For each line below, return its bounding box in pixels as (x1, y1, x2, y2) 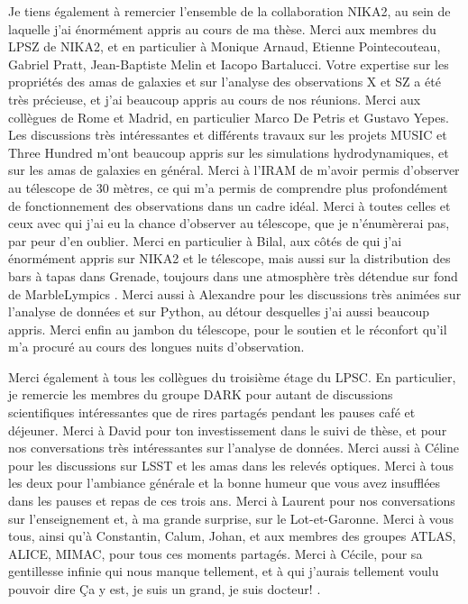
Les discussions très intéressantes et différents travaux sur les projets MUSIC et (8, 125, 447, 144)
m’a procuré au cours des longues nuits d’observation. (8, 337, 305, 356)
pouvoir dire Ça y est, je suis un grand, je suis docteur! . (8, 580, 321, 598)
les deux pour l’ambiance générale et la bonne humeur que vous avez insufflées (8, 473, 441, 492)
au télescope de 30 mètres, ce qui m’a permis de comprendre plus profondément (8, 178, 448, 197)
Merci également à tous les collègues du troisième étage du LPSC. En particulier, (8, 367, 456, 386)
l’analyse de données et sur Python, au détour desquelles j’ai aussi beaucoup (8, 302, 430, 321)
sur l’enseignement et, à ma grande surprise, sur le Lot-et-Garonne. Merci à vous (8, 508, 454, 527)
